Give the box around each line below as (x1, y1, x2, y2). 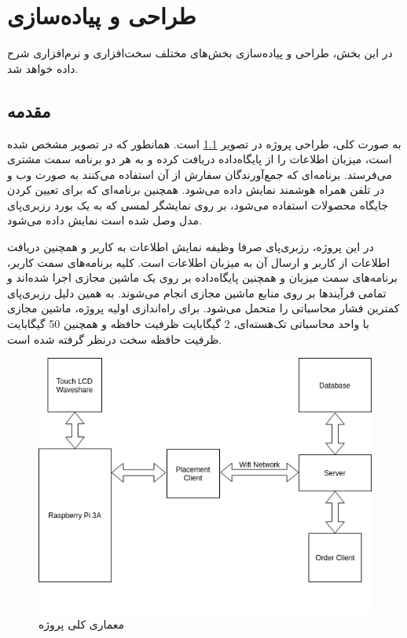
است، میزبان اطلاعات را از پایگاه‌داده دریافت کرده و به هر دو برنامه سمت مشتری (7, 151, 392, 167)
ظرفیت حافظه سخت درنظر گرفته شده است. (7, 330, 222, 347)
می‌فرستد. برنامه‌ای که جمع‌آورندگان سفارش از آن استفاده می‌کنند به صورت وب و (7, 166, 392, 182)
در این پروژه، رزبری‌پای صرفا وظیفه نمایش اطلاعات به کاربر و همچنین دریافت (7, 239, 374, 255)
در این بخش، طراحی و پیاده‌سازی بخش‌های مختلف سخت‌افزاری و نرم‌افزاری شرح (7, 45, 393, 61)
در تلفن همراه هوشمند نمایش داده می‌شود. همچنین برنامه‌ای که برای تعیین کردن (7, 181, 385, 198)
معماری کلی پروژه (38, 615, 125, 632)
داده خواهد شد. (7, 60, 79, 76)
